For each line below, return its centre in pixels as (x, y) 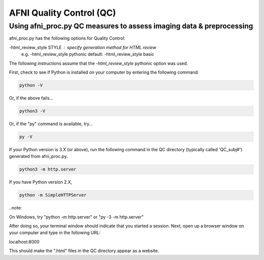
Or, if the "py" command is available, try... (51, 124)
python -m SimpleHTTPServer (53, 195)
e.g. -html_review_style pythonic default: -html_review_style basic (88, 54)
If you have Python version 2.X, (41, 182)
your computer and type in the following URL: (55, 233)
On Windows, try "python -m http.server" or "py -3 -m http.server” (76, 217)
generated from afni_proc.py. (38, 156)
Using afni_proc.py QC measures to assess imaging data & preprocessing (131, 26)
